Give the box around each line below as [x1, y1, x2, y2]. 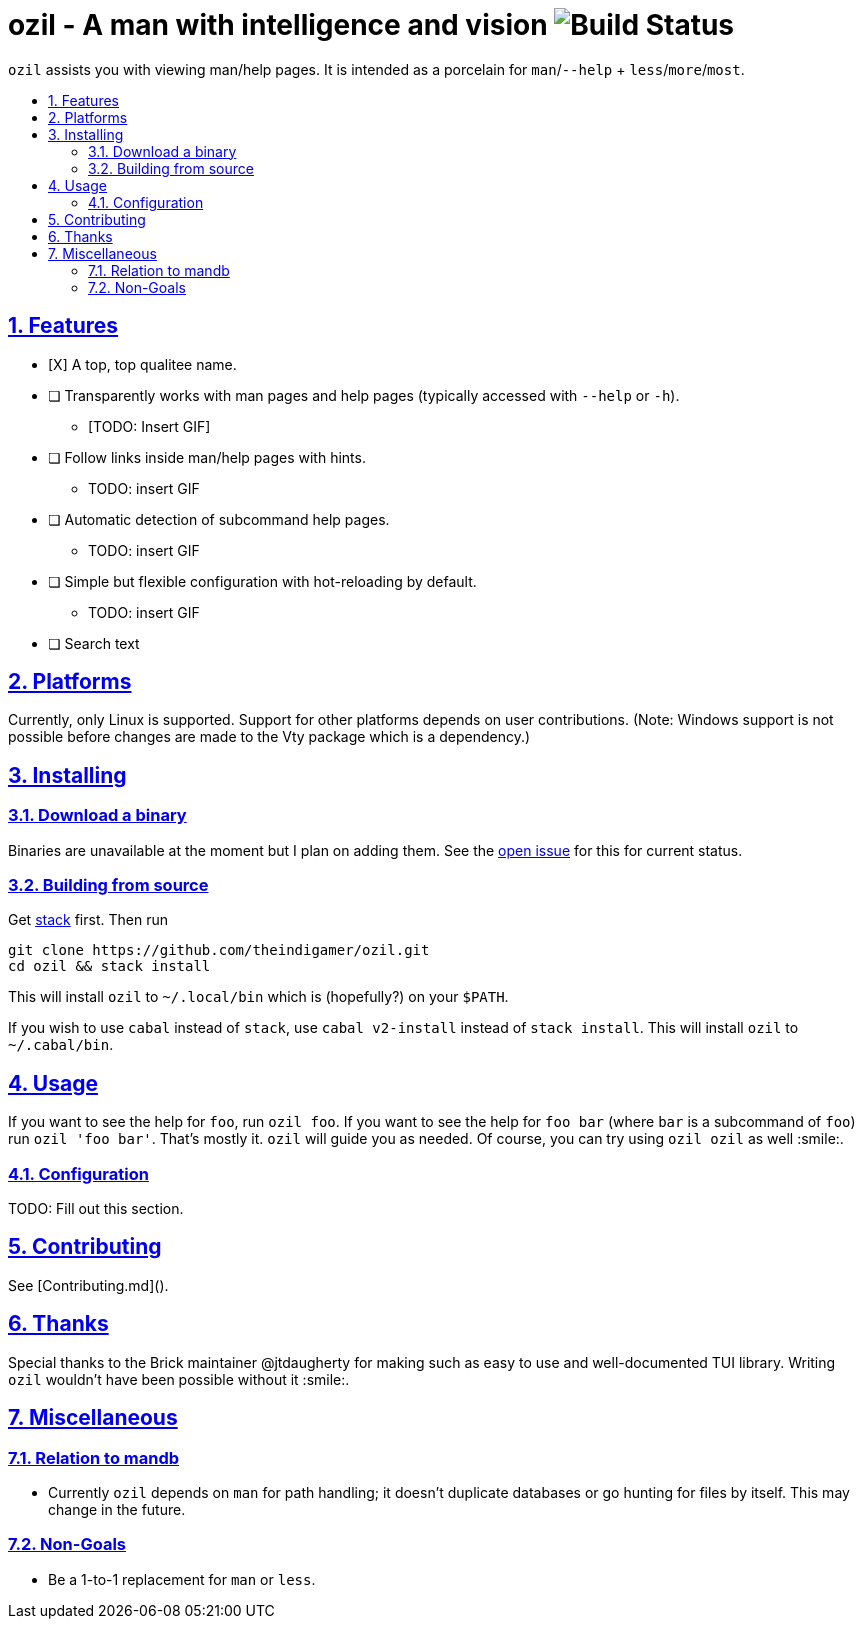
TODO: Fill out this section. [8, 1200, 184, 1217]
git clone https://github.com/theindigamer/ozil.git [8, 942, 430, 959]
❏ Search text [48, 634, 140, 652]
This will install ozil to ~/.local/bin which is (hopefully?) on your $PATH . [8, 988, 509, 1006]
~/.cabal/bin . [8, 1036, 114, 1054]
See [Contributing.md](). [8, 1276, 169, 1294]
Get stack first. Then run [8, 911, 168, 929]
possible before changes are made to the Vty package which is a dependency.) [8, 728, 531, 746]
